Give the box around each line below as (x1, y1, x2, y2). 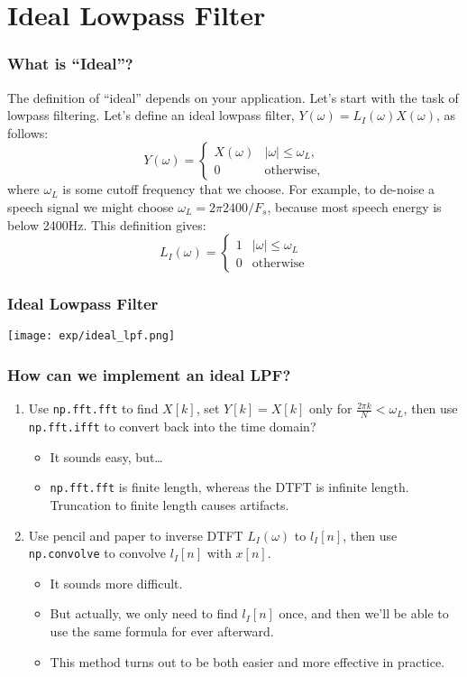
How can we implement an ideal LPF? (7, 363, 291, 385)
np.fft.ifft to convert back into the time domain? (28, 417, 316, 436)
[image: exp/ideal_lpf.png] (7, 329, 176, 343)
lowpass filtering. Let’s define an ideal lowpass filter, (7, 106, 295, 125)
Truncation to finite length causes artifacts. (50, 495, 289, 514)
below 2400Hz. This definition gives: (7, 215, 206, 234)
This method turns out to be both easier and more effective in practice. (50, 652, 445, 671)
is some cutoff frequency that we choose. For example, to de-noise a (62, 180, 435, 199)
